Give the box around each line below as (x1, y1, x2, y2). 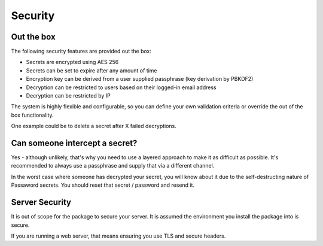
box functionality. (11, 111, 54, 119)
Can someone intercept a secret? (11, 138, 138, 148)
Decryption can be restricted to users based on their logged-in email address (26, 84, 217, 91)
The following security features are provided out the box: (11, 48, 152, 55)
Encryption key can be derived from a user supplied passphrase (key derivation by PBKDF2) (26, 75, 254, 83)
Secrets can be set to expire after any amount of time (26, 66, 158, 74)
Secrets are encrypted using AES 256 (26, 59, 119, 66)
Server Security (11, 198, 72, 208)
